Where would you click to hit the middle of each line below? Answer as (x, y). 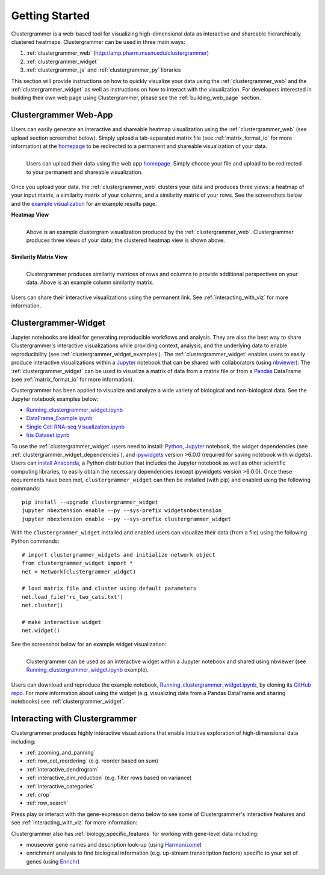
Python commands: (35, 541)
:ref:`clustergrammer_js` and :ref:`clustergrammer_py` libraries (104, 70)
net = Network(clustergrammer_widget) (79, 571)
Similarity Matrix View (39, 256)
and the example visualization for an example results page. (84, 203)
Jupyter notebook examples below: (55, 399)
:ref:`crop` (39, 795)
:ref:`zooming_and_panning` (61, 753)
